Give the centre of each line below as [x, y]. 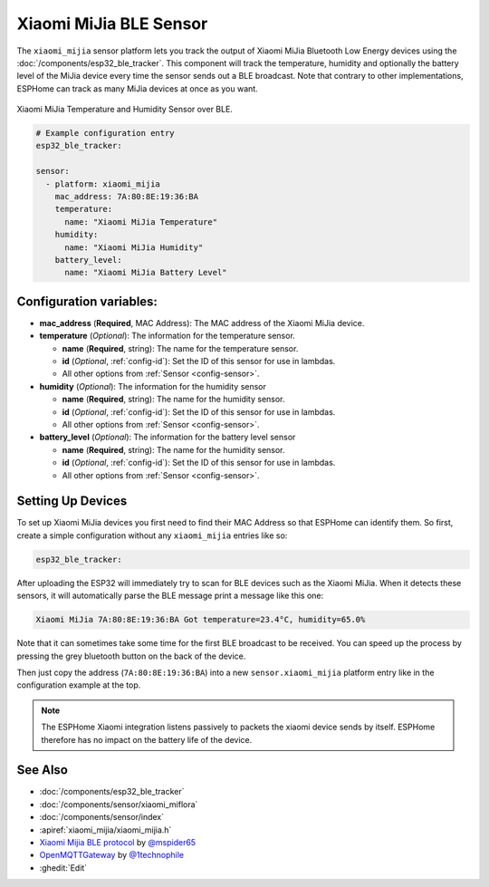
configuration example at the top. [79, 685]
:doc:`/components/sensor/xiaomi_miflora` [119, 804]
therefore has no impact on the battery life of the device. [147, 739]
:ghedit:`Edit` [63, 868]
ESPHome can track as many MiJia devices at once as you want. [137, 88]
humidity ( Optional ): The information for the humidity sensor [153, 386]
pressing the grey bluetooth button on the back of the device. [131, 656]
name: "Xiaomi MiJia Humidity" [134, 247]
